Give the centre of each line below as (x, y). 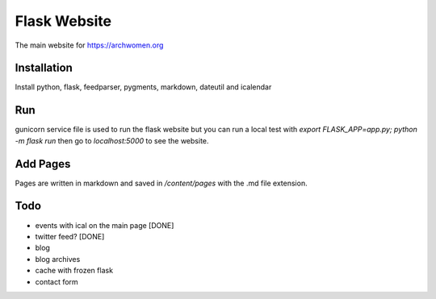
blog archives (58, 259)
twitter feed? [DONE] (70, 236)
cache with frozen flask (74, 271)
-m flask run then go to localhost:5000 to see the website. (112, 140)
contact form (57, 281)
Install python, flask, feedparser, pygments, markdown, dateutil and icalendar (143, 87)
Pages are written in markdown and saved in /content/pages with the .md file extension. (161, 183)
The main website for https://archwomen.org (89, 45)
